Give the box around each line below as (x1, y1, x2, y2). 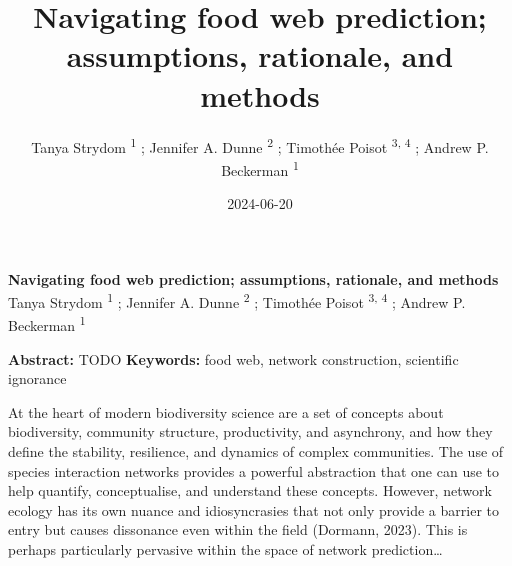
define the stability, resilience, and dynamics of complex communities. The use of (8, 441, 504, 462)
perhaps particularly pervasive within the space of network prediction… (8, 539, 443, 560)
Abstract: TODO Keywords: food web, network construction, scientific (8, 348, 459, 369)
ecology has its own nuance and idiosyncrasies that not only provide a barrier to (8, 499, 499, 520)
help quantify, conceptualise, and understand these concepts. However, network (8, 480, 492, 501)
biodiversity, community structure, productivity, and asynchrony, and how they (8, 421, 493, 442)
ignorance (8, 368, 67, 389)
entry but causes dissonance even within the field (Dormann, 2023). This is (8, 519, 468, 540)
